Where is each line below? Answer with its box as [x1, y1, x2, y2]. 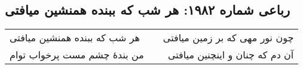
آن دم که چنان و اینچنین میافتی [167, 48, 294, 62]
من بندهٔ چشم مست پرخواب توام [10, 48, 144, 62]
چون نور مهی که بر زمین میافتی [163, 31, 294, 45]
